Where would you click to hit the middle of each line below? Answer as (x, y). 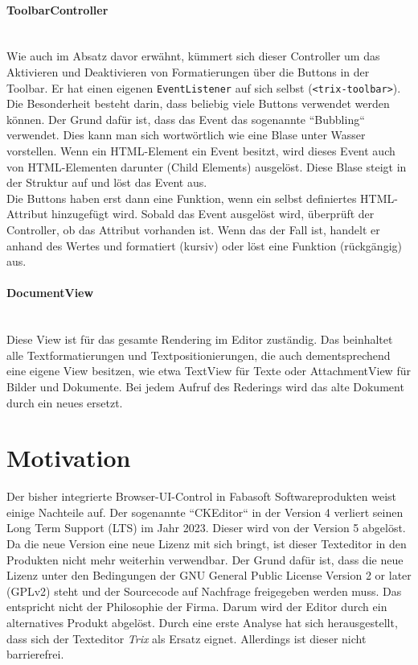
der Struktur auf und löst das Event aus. (107, 182)
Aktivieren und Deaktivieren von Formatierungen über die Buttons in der (188, 71)
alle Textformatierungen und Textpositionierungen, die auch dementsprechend (199, 355)
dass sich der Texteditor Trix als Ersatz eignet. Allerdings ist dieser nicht (186, 638)
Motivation (69, 458)
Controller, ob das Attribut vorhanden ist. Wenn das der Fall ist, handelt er (193, 229)
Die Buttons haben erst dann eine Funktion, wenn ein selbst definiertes (182, 198)
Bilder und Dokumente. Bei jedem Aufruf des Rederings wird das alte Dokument (205, 386)
